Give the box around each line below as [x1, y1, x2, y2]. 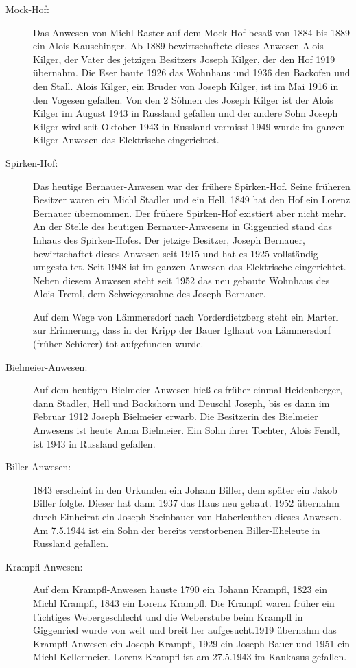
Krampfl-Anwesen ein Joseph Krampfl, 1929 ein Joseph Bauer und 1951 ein [33, 636, 351, 650]
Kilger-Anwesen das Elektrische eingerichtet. [33, 133, 219, 147]
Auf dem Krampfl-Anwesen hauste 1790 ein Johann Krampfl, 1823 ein [33, 582, 327, 597]
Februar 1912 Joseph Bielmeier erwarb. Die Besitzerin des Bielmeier [33, 409, 318, 424]
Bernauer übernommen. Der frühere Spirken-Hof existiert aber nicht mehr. [33, 205, 346, 220]
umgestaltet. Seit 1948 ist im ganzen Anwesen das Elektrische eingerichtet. [33, 260, 346, 274]
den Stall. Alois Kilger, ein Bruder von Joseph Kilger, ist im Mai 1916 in [33, 78, 339, 93]
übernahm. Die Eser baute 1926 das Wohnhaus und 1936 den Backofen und [33, 65, 351, 80]
